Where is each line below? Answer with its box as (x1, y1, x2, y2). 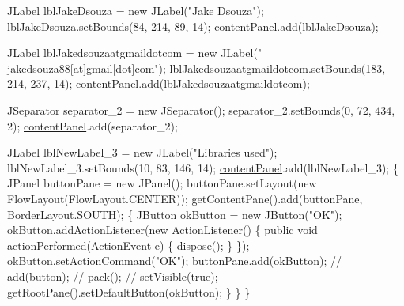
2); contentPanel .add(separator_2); (7, 117, 178, 134)
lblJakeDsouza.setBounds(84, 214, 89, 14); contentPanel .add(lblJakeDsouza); (7, 17, 379, 34)
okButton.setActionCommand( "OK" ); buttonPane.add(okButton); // (7, 252, 342, 269)
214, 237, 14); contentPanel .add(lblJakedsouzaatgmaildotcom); (7, 75, 310, 92)
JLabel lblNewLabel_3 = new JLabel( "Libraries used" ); (7, 144, 278, 161)
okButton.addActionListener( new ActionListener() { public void (7, 221, 318, 238)
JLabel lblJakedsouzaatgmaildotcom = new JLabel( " (7, 44, 262, 61)
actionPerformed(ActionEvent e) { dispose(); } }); (7, 236, 250, 253)
